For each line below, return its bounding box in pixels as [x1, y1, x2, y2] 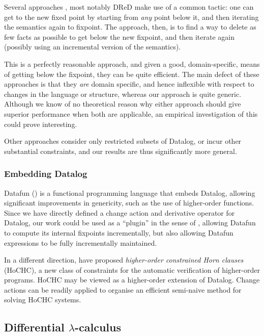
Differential [4, 319, 65, 335]
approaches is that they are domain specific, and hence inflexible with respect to [4, 79, 254, 89]
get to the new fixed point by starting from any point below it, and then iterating [4, 11, 259, 22]
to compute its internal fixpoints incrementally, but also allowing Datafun [4, 227, 233, 238]
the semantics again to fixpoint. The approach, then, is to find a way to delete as [4, 21, 256, 32]
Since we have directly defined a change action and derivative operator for [4, 207, 235, 218]
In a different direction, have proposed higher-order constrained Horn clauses [4, 254, 244, 265]
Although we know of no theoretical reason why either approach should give [4, 98, 241, 109]
